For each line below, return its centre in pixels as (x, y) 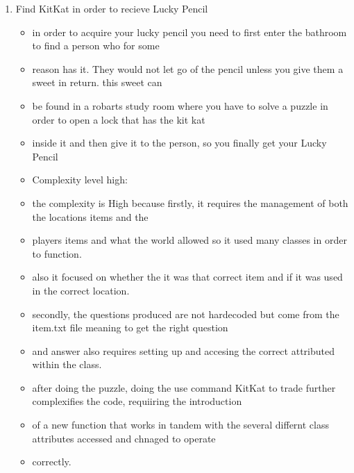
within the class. (67, 364)
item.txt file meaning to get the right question (130, 327)
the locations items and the (90, 216)
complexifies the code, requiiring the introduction (137, 401)
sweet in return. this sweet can (97, 82)
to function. (57, 253)
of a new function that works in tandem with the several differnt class (180, 425)
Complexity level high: (80, 180)
